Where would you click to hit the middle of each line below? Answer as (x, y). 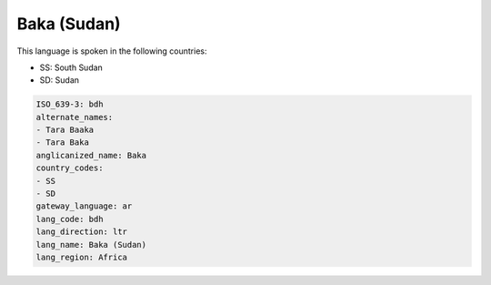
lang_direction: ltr (81, 232)
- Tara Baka (63, 142)
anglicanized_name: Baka (91, 155)
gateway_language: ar (84, 206)
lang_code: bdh (70, 219)
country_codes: (70, 168)
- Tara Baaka (65, 130)
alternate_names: (75, 117)
